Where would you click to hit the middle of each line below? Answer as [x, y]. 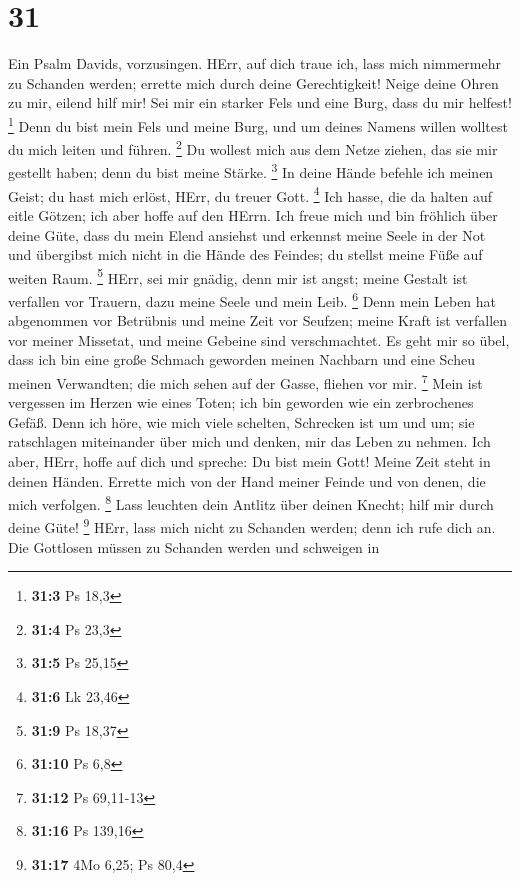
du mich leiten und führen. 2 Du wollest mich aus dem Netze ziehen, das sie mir [253, 147]
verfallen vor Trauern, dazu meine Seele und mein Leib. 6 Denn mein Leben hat [252, 299]
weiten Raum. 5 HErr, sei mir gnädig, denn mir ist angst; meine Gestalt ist [238, 276]
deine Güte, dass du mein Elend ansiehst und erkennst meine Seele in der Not [247, 234]
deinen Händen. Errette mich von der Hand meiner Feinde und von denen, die [247, 480]
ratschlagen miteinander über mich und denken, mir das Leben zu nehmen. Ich [249, 441]
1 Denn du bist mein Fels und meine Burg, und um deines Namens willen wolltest [258, 124]
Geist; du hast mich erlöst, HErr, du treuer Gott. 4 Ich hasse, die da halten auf [250, 194]
